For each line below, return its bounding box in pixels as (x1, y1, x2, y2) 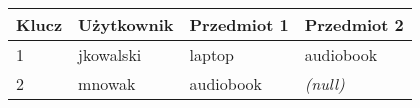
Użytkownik (78, 13, 174, 36)
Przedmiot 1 (189, 13, 289, 36)
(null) (304, 72, 345, 95)
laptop (189, 43, 235, 66)
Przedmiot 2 (304, 13, 404, 36)
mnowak (78, 72, 136, 95)
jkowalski (78, 43, 142, 66)
